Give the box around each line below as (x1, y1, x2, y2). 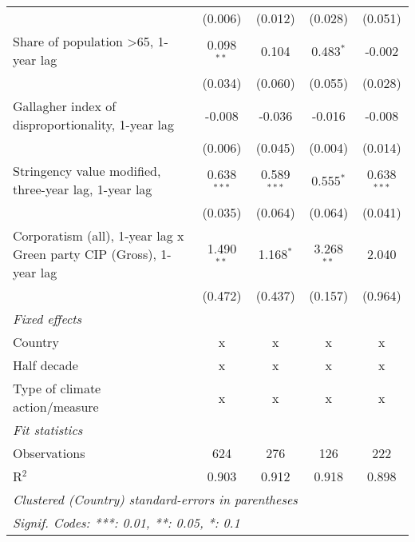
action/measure (13, 397, 99, 416)
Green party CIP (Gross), (13, 245, 156, 263)
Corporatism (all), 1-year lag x (13, 226, 184, 245)
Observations (13, 444, 85, 462)
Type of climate (13, 379, 101, 397)
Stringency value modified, (13, 161, 161, 180)
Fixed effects (13, 309, 82, 328)
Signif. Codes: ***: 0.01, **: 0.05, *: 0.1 (13, 513, 240, 532)
